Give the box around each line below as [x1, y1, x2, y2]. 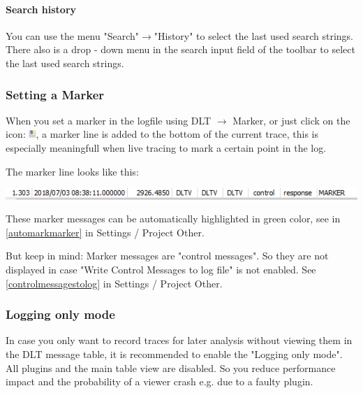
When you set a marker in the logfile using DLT [6, 113, 212, 127]
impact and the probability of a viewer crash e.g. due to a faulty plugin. [6, 374, 313, 389]
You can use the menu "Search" [6, 28, 140, 43]
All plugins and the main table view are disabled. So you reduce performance [6, 360, 336, 375]
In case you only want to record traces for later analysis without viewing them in [6, 333, 353, 348]
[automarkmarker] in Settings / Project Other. [6, 224, 205, 239]
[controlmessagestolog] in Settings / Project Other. [6, 276, 223, 290]
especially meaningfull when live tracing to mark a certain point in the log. [6, 140, 327, 155]
